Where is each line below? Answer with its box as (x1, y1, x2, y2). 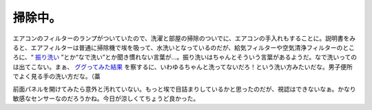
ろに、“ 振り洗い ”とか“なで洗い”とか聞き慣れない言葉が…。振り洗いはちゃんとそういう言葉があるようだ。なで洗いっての (12, 53, 358, 61)
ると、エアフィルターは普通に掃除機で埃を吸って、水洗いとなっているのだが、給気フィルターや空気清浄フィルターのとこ (12, 43, 355, 51)
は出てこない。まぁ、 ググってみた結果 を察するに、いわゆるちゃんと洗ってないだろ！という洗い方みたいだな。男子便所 (12, 62, 353, 71)
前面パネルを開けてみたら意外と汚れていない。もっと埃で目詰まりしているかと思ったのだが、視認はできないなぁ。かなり (12, 85, 356, 93)
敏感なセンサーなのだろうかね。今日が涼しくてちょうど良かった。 (12, 94, 200, 102)
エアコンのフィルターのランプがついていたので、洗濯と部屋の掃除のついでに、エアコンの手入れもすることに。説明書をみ (12, 34, 356, 42)
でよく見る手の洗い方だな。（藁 (12, 72, 101, 81)
